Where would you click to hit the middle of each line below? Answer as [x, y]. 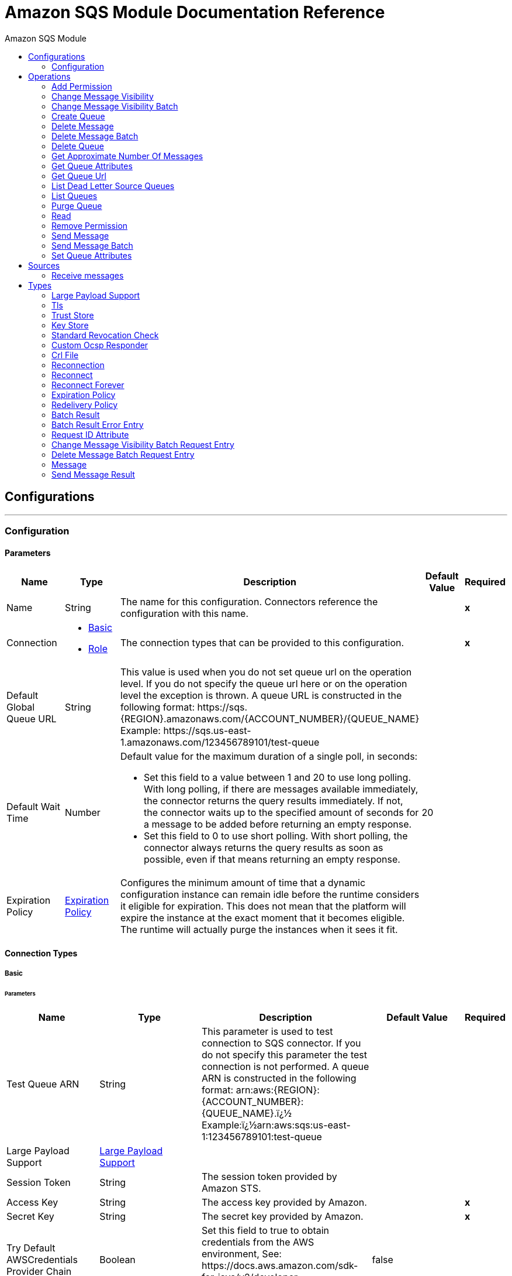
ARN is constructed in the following [279, 1078]
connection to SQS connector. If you [281, 1043]
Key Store [70, 325]
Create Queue [78, 116]
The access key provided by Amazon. [284, 1202]
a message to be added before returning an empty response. [278, 824]
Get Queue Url [79, 176]
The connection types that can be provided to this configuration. [262, 643]
